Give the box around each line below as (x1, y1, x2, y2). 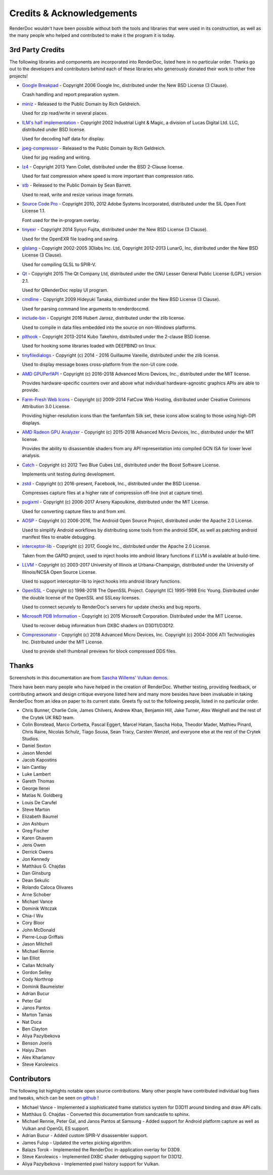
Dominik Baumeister (22, 983, 64, 989)
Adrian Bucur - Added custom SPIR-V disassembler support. (22, 1133, 148, 1139)
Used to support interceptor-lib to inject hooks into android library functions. (22, 578, 181, 584)
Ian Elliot (22, 955, 40, 961)
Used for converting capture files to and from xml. (22, 508, 126, 514)
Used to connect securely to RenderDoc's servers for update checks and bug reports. (22, 604, 201, 610)
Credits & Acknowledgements (9, 8, 138, 19)
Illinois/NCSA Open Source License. (22, 569, 97, 575)
